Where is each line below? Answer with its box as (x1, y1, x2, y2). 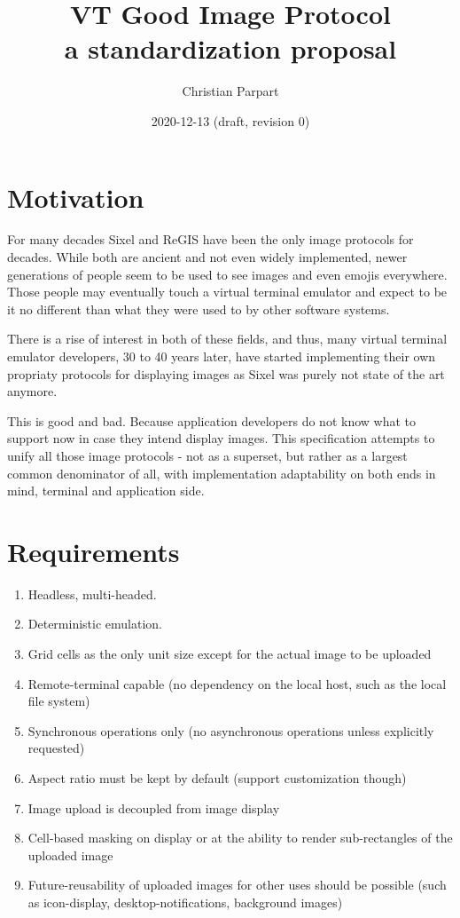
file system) (27, 692, 90, 710)
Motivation (7, 178, 144, 215)
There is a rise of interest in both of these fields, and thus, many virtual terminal (7, 329, 448, 348)
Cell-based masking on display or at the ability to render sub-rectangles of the (27, 828, 453, 847)
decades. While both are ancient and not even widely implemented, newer (7, 248, 408, 266)
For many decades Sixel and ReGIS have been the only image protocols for (7, 230, 414, 249)
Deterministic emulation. (27, 614, 162, 633)
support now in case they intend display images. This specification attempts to (7, 429, 435, 447)
